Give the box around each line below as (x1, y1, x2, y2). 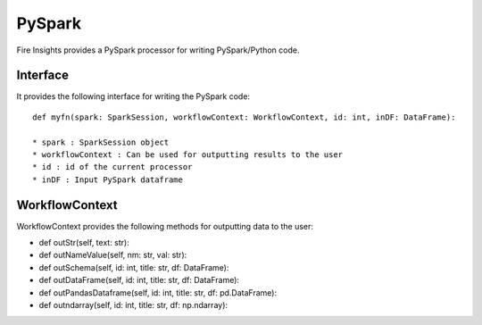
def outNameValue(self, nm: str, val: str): (38, 250, 187, 261)
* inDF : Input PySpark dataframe (32, 174, 183, 185)
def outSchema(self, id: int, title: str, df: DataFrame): (38, 262, 229, 272)
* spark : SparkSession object (32, 137, 170, 147)
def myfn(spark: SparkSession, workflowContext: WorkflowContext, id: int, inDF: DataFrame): (32, 112, 456, 122)
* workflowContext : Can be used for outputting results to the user (32, 150, 344, 160)
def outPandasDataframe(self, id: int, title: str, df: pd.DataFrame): (38, 287, 277, 298)
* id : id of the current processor (32, 162, 193, 172)
